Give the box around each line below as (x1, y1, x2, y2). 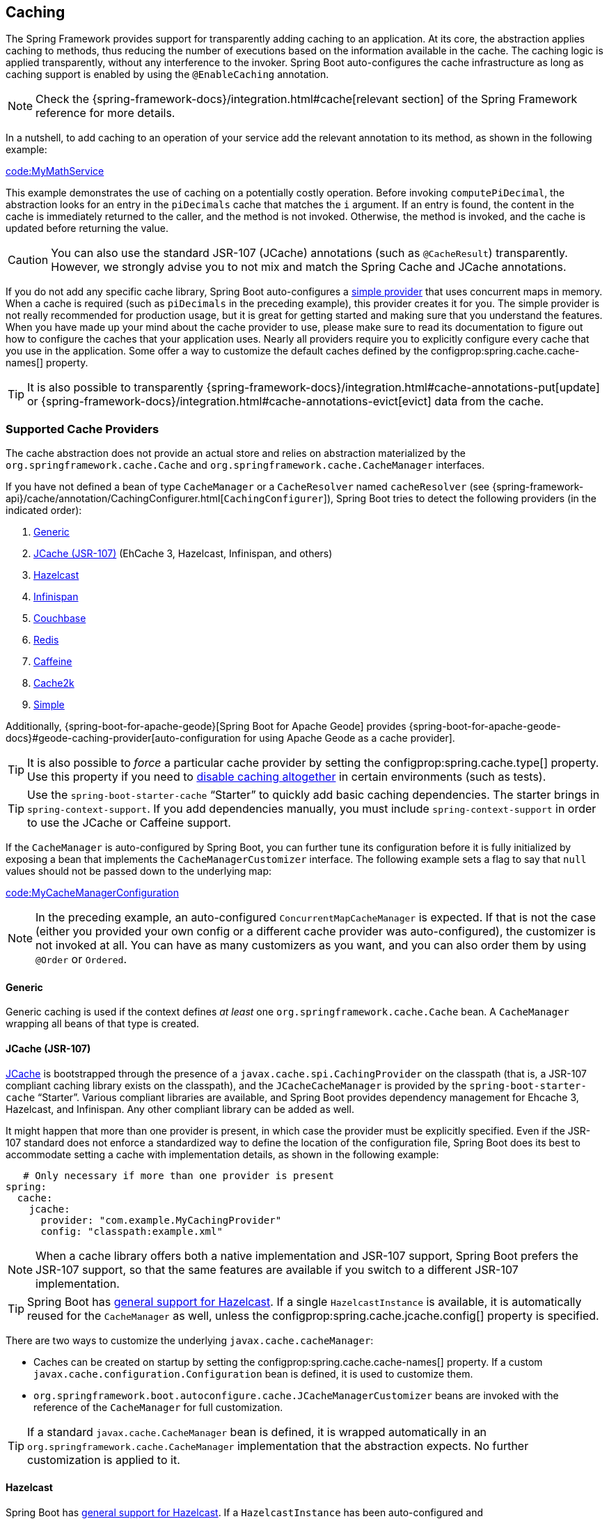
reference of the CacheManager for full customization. (33, 1401, 283, 1413)
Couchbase (33, 612, 86, 625)
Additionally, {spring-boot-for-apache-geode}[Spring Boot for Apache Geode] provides (6, 720, 406, 733)
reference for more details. (35, 106, 175, 120)
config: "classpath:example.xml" (40, 1225, 223, 1237)
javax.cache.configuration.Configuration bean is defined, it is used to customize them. (33, 1367, 473, 1380)
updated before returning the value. (6, 222, 168, 235)
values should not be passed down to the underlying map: (6, 865, 272, 878)
